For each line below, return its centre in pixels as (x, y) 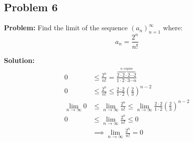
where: (173, 28)
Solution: (19, 60)
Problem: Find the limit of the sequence (66, 28)
